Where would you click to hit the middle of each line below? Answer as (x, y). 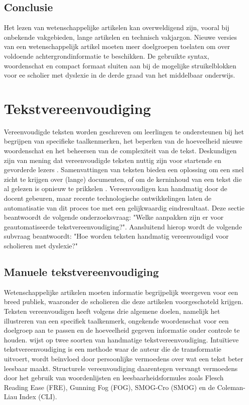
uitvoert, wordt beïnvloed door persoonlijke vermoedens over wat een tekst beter (124, 358)
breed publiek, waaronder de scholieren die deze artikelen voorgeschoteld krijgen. (124, 301)
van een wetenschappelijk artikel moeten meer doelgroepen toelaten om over (117, 46)
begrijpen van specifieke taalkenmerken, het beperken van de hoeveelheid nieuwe (123, 141)
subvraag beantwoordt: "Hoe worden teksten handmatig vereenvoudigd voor (117, 236)
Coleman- (231, 387)
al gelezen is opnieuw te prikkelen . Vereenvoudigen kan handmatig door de (116, 188)
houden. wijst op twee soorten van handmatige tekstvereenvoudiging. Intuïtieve (121, 339)
